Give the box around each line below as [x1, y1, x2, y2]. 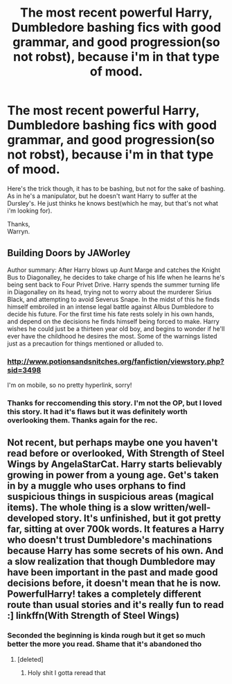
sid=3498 [7, 365, 42, 375]
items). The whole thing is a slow [7, 502, 152, 514]
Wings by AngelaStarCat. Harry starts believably [7, 458, 223, 470]
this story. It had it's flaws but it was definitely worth [7, 406, 188, 416]
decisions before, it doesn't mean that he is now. [7, 577, 221, 589]
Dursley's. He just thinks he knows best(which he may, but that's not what [7, 199, 218, 207]
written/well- [153, 502, 211, 514]
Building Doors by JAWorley [7, 247, 131, 259]
